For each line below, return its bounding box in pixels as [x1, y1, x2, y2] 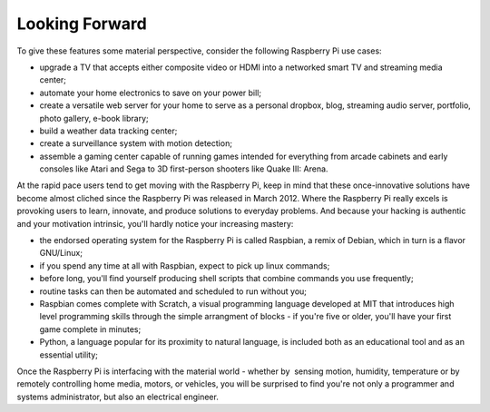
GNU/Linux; [39, 248, 83, 259]
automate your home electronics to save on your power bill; [39, 87, 262, 98]
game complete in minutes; [39, 323, 142, 335]
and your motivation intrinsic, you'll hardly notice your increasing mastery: [16, 218, 294, 229]
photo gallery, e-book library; [39, 113, 149, 123]
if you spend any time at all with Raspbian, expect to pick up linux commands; [39, 260, 330, 271]
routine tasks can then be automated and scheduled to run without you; [39, 286, 308, 297]
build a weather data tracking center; [39, 125, 178, 136]
